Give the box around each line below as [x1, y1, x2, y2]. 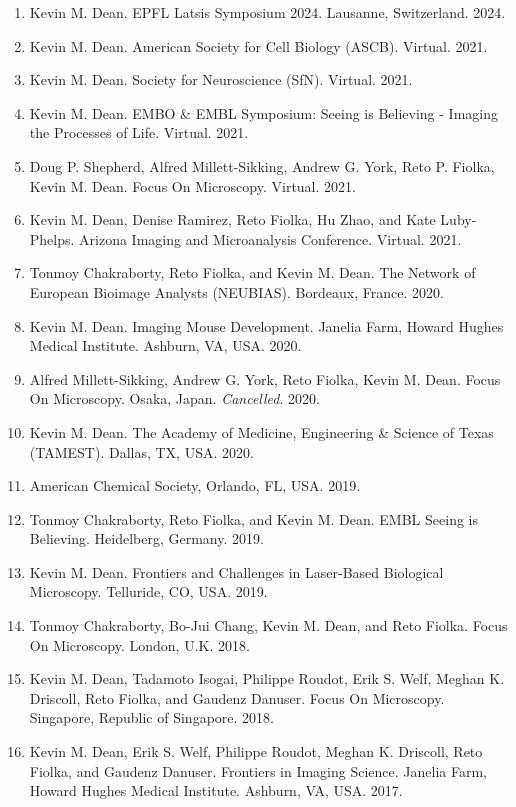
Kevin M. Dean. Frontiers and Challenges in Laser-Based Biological [29, 561, 444, 582]
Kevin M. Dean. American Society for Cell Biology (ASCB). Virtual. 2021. [29, 35, 488, 56]
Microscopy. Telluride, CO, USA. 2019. [29, 581, 268, 602]
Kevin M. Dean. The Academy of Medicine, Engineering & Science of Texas [29, 421, 494, 442]
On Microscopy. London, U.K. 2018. [29, 634, 250, 655]
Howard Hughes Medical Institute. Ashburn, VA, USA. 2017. [29, 780, 403, 801]
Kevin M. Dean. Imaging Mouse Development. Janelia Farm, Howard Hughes [29, 315, 504, 336]
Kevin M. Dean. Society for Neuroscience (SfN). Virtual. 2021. [29, 69, 413, 90]
